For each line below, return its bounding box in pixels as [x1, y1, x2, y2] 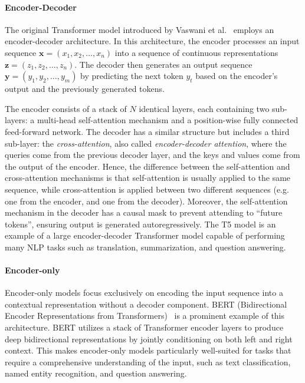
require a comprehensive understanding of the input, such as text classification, [5, 355, 291, 368]
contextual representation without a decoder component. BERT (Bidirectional [5, 298, 287, 310]
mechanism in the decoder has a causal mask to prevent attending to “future [5, 206, 283, 219]
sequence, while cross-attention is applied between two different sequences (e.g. [5, 183, 289, 195]
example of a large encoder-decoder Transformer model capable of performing [5, 229, 285, 242]
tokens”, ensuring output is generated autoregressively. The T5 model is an [5, 217, 276, 230]
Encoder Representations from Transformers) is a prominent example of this [5, 309, 285, 322]
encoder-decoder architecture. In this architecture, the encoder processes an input [5, 35, 300, 47]
